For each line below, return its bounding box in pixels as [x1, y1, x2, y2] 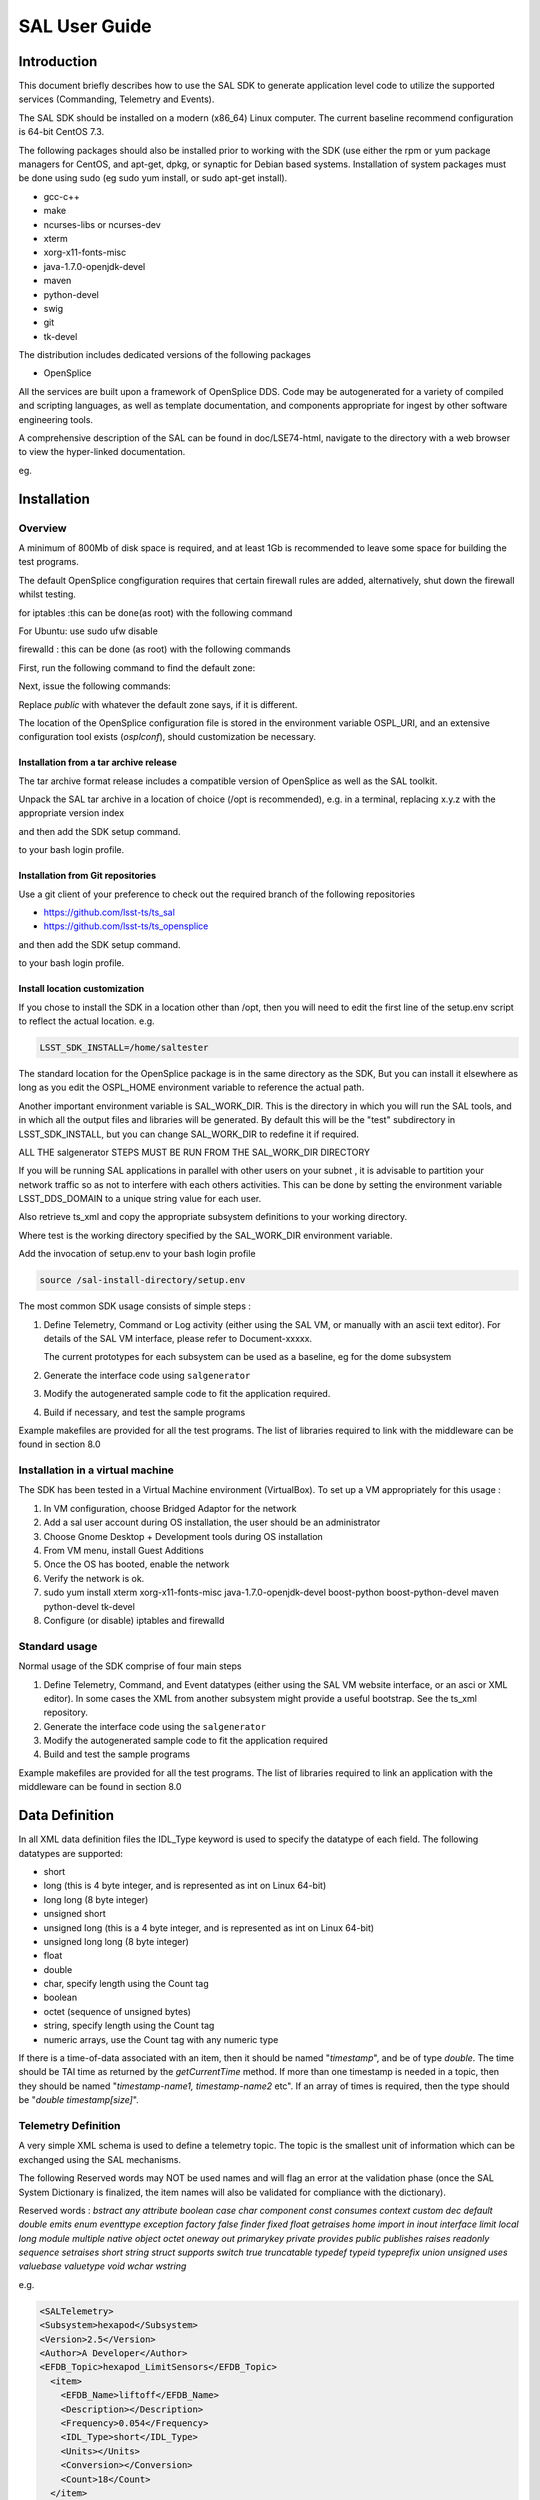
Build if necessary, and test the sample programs [43, 1406, 246, 1418]
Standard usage [18, 1639, 98, 1653]
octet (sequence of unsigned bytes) [43, 2005, 192, 2017]
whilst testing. [18, 588, 77, 600]
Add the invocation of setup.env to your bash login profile [18, 1248, 256, 1260]
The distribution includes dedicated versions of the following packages [18, 349, 312, 361]
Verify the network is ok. [43, 1572, 145, 1584]
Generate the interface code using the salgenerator [43, 1720, 267, 1732]
